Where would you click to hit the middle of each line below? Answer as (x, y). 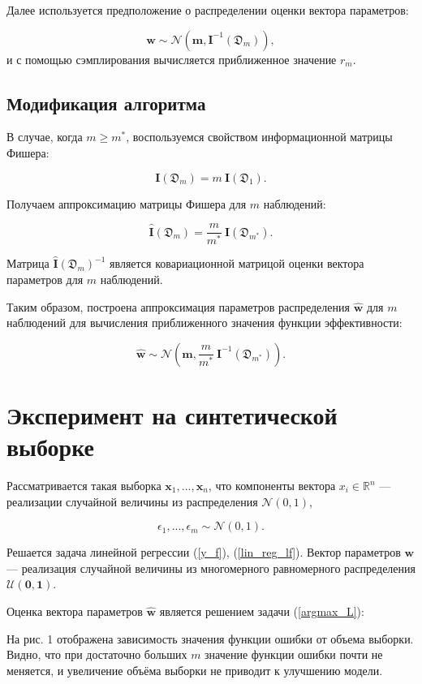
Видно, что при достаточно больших (97, 654)
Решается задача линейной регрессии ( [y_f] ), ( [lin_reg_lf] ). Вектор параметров (204, 552)
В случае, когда (45, 137)
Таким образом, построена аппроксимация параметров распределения (178, 306)
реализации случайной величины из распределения (132, 501)
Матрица (28, 263)
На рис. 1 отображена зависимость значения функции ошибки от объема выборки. (210, 638)
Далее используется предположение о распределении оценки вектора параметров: (208, 10)
